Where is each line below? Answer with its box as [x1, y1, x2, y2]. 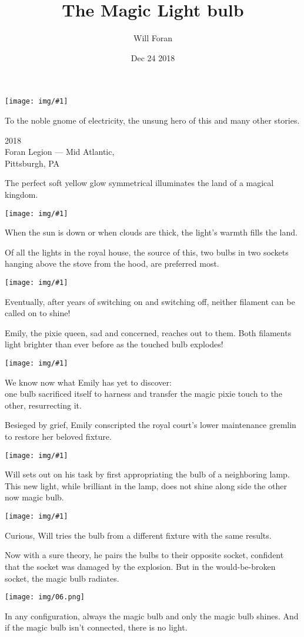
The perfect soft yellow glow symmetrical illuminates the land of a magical [5, 177, 274, 189]
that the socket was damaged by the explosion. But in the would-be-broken [5, 560, 276, 572]
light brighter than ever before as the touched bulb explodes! [5, 338, 223, 350]
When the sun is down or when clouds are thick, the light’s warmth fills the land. [5, 226, 298, 238]
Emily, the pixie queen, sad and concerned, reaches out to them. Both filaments [5, 326, 292, 339]
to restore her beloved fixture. [5, 430, 112, 443]
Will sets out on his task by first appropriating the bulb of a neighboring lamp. [5, 468, 290, 480]
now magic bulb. [5, 491, 64, 503]
